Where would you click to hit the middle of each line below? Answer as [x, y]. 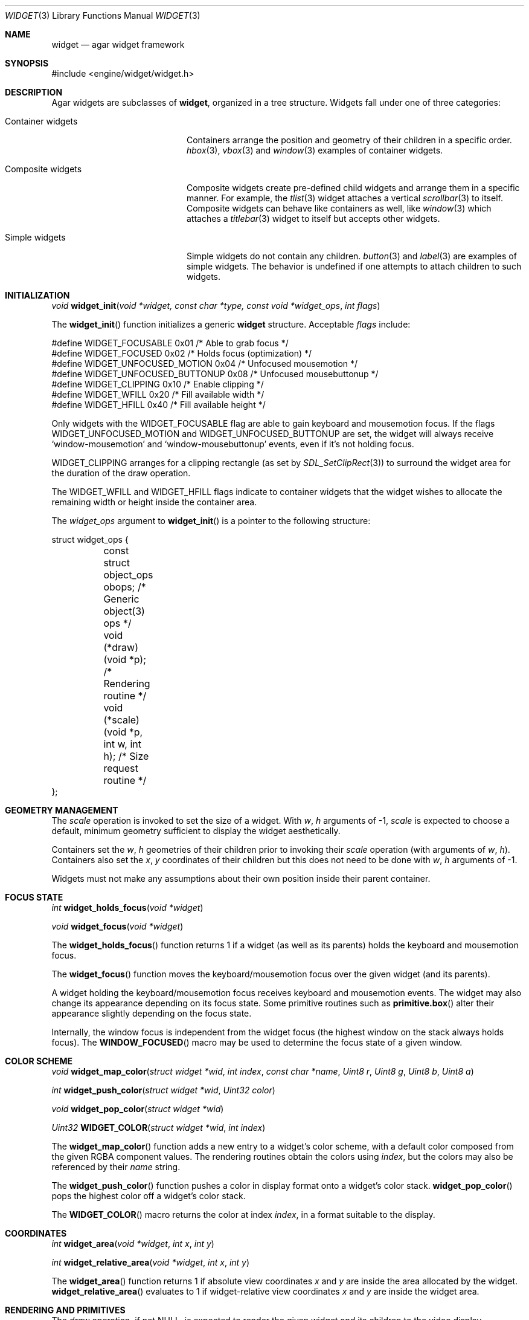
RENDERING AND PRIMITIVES [65, 1310]
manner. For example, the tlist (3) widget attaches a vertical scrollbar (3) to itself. [345, 198]
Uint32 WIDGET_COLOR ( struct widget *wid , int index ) [159, 1127]
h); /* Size [126, 756]
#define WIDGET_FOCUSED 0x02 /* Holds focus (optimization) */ [182, 353]
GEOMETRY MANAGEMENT [62, 810]
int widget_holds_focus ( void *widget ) [127, 907]
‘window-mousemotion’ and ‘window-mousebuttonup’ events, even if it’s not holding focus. [233, 444]
